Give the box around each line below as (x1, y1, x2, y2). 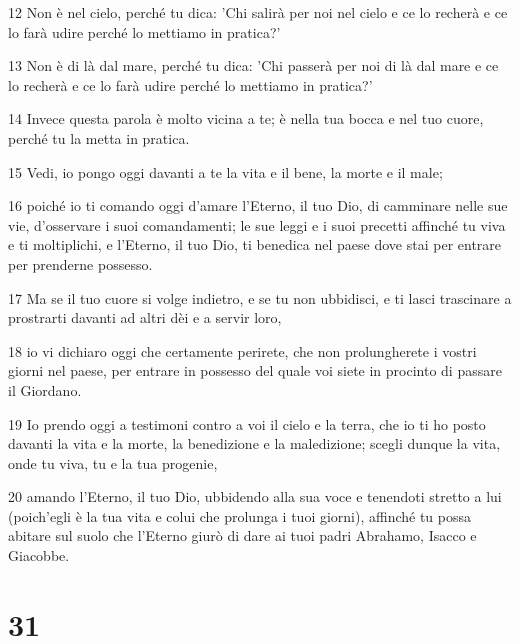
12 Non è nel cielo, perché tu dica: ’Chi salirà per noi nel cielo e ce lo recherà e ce (8, 2, 508, 22)
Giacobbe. (8, 545, 70, 566)
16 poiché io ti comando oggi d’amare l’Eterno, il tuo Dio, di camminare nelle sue (8, 195, 508, 216)
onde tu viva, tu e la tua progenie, (8, 452, 218, 473)
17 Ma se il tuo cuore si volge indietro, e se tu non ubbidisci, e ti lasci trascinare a (8, 287, 512, 308)
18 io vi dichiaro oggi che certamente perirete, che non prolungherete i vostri (8, 340, 477, 361)
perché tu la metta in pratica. (8, 127, 190, 148)
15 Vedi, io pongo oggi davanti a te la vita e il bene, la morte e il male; (8, 161, 443, 182)
